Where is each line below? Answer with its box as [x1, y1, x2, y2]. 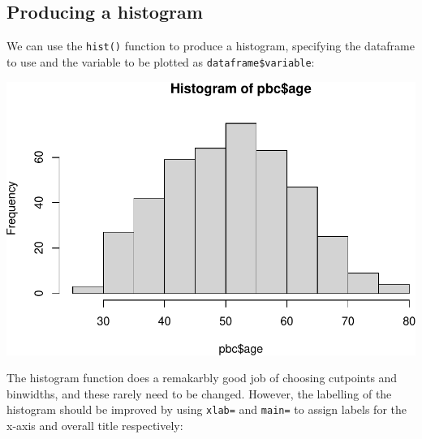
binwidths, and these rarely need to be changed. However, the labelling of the [6, 385, 392, 402]
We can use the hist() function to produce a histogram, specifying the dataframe [6, 37, 415, 54]
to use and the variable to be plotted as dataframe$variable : [6, 53, 315, 70]
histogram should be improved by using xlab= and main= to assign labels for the [6, 401, 407, 418]
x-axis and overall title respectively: [6, 417, 183, 434]
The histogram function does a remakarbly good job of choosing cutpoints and [6, 369, 398, 386]
